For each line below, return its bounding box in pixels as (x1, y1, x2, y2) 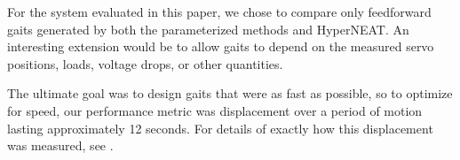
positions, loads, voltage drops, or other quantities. (7, 54, 283, 72)
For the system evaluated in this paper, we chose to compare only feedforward (7, 3, 432, 20)
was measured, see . (7, 136, 114, 155)
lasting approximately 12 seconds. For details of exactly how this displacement (7, 118, 433, 137)
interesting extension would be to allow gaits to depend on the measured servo (7, 37, 434, 56)
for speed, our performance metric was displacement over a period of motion (7, 101, 423, 119)
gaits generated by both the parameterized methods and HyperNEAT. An (7, 19, 409, 38)
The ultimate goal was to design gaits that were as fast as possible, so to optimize (7, 84, 453, 103)
